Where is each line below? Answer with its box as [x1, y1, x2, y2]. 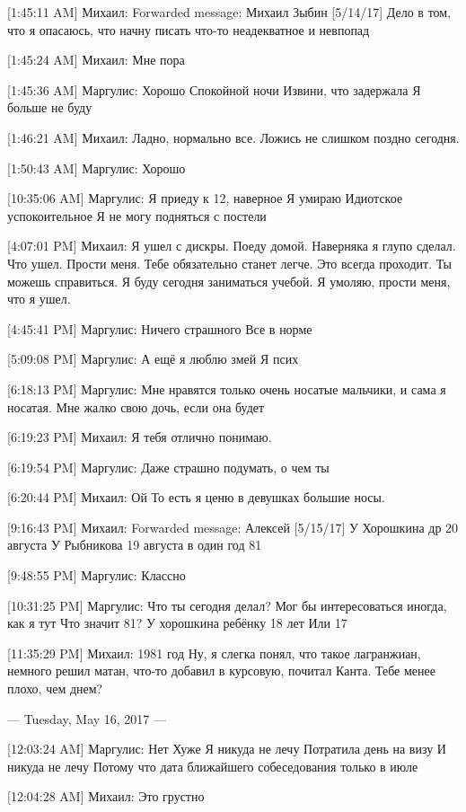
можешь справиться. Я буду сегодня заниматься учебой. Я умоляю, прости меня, [7, 271, 451, 290]
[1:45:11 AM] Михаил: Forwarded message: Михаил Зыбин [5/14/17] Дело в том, [7, 3, 452, 21]
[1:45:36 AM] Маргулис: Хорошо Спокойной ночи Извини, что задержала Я [7, 80, 421, 99]
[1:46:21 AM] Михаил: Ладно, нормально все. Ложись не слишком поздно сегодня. [7, 128, 460, 146]
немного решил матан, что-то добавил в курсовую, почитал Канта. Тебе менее [7, 661, 435, 680]
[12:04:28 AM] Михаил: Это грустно [7, 787, 205, 806]
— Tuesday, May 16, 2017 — [7, 709, 167, 728]
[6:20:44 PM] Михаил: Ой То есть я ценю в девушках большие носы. [7, 488, 385, 507]
